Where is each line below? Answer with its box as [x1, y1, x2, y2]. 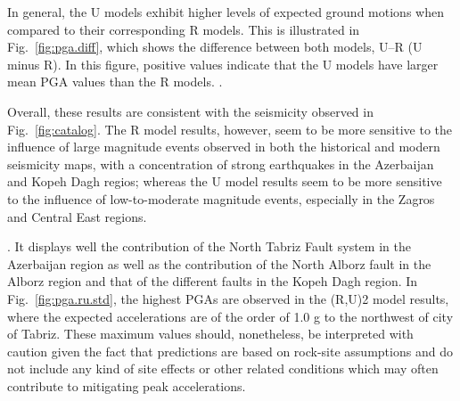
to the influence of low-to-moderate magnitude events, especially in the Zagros [7, 189, 435, 208]
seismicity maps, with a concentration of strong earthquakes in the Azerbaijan [7, 154, 434, 173]
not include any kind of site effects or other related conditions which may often [7, 359, 439, 378]
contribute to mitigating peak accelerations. [7, 376, 246, 395]
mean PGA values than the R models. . [7, 72, 223, 91]
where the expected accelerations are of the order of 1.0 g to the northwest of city [7, 307, 454, 325]
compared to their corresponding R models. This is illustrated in [7, 20, 360, 38]
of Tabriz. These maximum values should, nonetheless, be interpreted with [7, 324, 414, 343]
